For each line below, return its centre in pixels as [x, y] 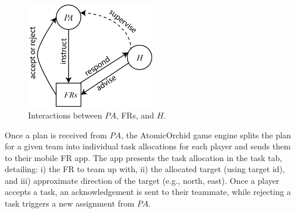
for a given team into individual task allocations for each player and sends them [148, 146]
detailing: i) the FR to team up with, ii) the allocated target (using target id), [145, 169]
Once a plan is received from [56, 135]
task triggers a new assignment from [70, 203]
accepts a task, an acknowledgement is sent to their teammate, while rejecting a [148, 192]
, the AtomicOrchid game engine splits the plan [206, 135]
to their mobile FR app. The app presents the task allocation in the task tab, [144, 157]
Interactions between [65, 115]
